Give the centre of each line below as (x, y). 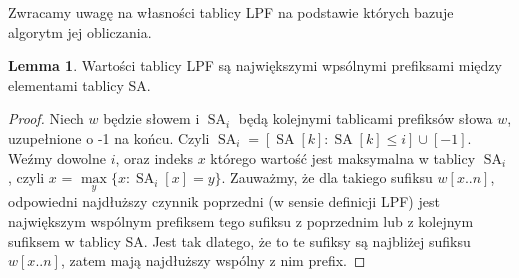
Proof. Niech (46, 118)
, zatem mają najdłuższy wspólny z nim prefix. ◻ (213, 260)
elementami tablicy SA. (79, 84)
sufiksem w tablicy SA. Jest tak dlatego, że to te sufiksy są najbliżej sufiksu (239, 240)
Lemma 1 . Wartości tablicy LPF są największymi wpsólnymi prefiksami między (255, 65)
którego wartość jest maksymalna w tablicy (343, 157)
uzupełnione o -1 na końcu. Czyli (109, 137)
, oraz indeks (154, 157)
